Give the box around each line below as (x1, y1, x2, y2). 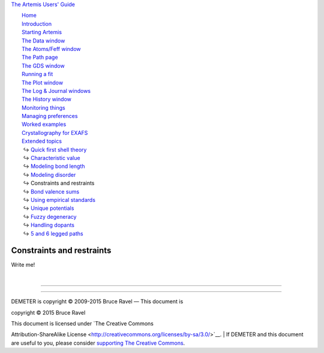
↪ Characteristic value (23, 155, 80, 162)
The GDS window (22, 62, 65, 69)
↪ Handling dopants (23, 222, 75, 229)
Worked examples (22, 120, 67, 128)
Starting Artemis (22, 29, 62, 36)
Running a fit (22, 71, 53, 78)
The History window (22, 96, 72, 103)
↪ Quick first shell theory (23, 146, 87, 153)
